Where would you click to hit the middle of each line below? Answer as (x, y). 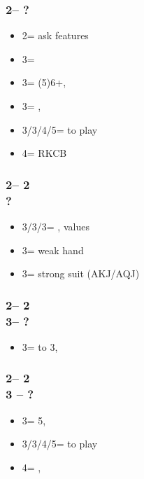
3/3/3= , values (56, 226)
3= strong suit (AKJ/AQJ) (81, 273)
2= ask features (55, 35)
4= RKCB (44, 153)
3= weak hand (53, 250)
